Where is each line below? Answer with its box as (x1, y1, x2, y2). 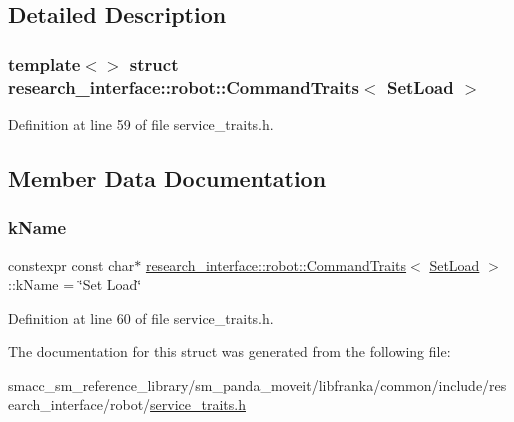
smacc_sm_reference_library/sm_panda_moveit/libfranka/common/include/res (8, 374, 507, 395)
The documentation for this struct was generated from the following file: (8, 341, 451, 362)
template (8, 51, 81, 76)
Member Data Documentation (8, 162, 327, 193)
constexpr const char (8, 254, 135, 275)
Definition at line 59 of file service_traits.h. (8, 113, 274, 134)
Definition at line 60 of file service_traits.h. (8, 307, 274, 328)
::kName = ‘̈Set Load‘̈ (8, 274, 142, 295)
